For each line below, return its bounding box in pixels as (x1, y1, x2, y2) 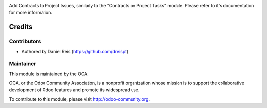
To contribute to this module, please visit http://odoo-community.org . (9, 96, 150, 102)
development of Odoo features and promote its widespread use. (9, 87, 140, 93)
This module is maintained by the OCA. (9, 71, 89, 77)
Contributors (9, 38, 41, 45)
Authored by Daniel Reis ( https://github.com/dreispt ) (21, 48, 129, 54)
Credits (9, 23, 33, 31)
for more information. (9, 10, 53, 16)
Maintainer (9, 60, 36, 67)
